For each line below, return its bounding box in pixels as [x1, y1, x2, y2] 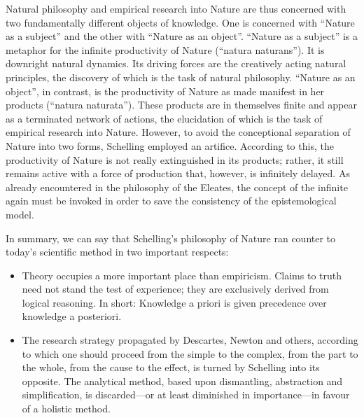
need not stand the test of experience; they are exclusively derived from [22, 281, 329, 296]
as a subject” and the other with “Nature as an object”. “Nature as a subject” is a [6, 29, 358, 43]
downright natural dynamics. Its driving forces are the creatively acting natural [6, 56, 346, 71]
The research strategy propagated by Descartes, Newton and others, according [22, 333, 358, 347]
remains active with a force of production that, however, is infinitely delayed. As [6, 166, 350, 181]
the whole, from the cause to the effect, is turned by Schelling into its [22, 360, 320, 375]
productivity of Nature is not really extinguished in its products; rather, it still [6, 152, 344, 167]
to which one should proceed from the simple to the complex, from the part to [22, 346, 358, 361]
